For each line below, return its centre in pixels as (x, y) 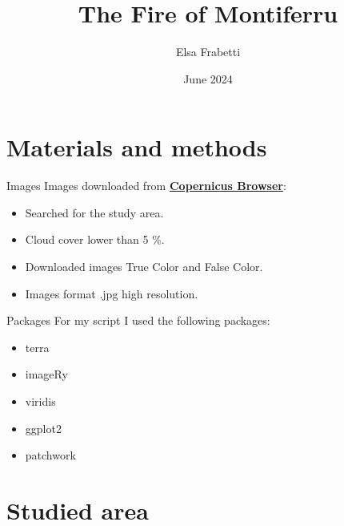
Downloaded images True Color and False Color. (144, 267)
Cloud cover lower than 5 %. (95, 239)
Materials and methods (137, 147)
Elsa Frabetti (208, 52)
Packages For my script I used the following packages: (138, 320)
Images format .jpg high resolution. (112, 293)
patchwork (50, 455)
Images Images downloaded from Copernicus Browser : (146, 186)
